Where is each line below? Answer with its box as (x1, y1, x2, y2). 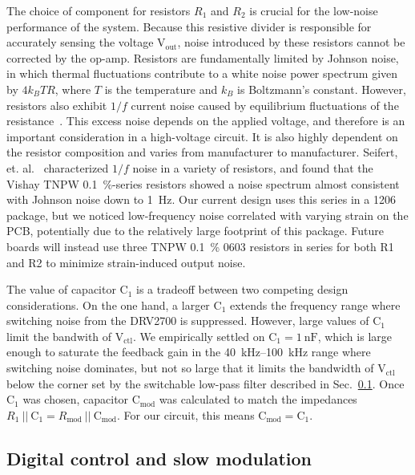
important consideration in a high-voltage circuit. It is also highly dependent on (6, 128, 398, 144)
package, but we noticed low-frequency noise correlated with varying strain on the (6, 206, 409, 223)
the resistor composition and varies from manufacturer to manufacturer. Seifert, (6, 144, 398, 160)
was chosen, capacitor (22, 391, 129, 408)
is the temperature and (104, 80, 218, 97)
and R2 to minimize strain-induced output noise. (6, 254, 246, 270)
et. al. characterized (6, 159, 109, 176)
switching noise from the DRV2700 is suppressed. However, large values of (6, 312, 369, 329)
